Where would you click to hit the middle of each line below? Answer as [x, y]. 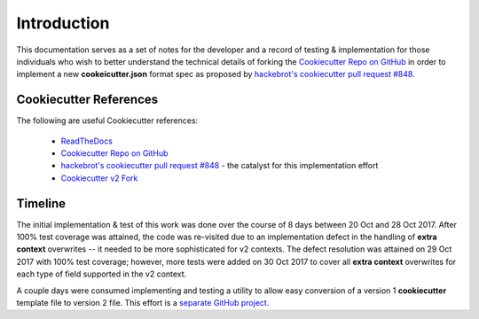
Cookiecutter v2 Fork [99, 178]
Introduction [63, 23]
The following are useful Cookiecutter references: [107, 121]
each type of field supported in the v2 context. [102, 274]
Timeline [41, 203]
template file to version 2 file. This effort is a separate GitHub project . [143, 303]
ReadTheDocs [86, 141]
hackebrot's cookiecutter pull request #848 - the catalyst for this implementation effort [220, 166]
